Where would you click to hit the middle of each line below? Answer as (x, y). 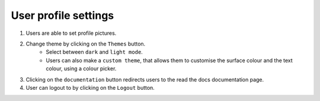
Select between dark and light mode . (95, 52)
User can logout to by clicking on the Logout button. (90, 87)
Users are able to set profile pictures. (71, 33)
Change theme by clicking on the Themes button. (86, 44)
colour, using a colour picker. (81, 69)
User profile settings (63, 15)
